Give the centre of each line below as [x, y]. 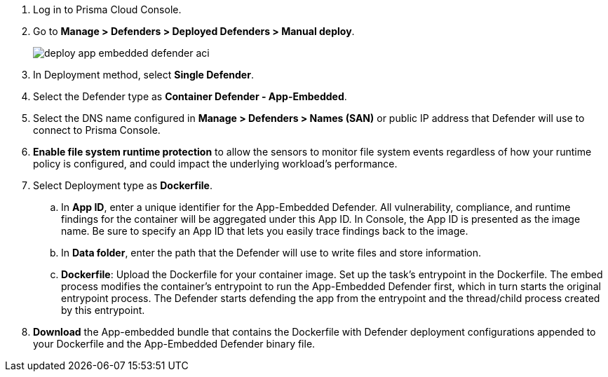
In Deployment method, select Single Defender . [143, 75]
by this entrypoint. [103, 310]
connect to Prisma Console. [97, 130]
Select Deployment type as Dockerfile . [123, 185]
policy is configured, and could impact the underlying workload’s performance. [215, 164]
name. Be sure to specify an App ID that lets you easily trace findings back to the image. [265, 231]
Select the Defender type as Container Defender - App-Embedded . [190, 96]
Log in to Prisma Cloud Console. [107, 9]
